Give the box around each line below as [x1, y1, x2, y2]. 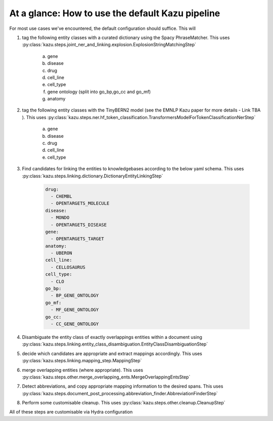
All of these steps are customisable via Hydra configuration [9, 409, 133, 415]
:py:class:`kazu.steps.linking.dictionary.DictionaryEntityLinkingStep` [22, 173, 163, 179]
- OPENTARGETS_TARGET [51, 236, 105, 242]
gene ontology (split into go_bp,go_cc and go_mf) [47, 89, 151, 95]
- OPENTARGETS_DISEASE [51, 222, 107, 227]
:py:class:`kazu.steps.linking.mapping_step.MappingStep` [22, 358, 142, 364]
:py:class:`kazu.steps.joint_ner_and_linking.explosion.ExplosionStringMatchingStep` [22, 42, 197, 48]
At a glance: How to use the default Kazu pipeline [9, 8, 220, 19]
